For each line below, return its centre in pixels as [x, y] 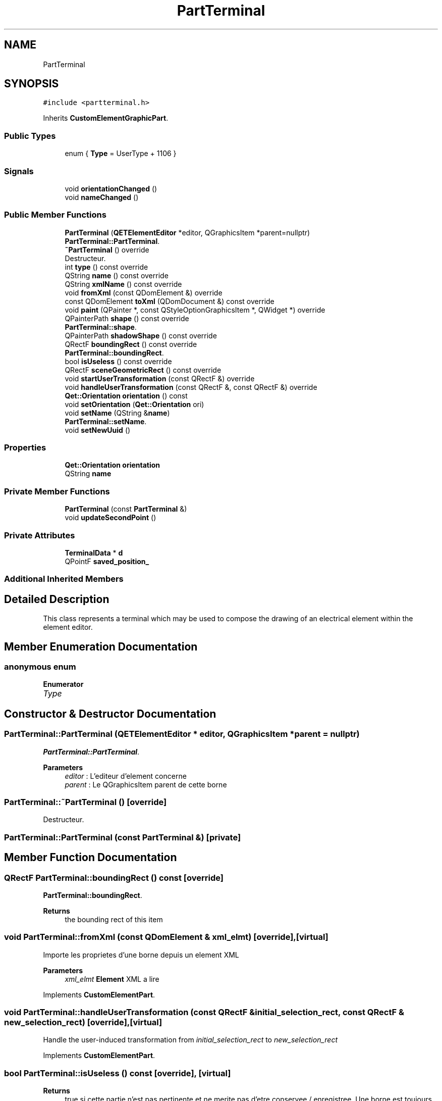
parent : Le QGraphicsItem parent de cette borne [146, 784]
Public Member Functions [55, 215]
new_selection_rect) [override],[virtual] [83, 1022]
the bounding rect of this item [114, 919]
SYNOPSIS [32, 84]
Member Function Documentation [91, 858]
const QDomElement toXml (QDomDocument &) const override [170, 301]
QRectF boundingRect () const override [131, 344]
